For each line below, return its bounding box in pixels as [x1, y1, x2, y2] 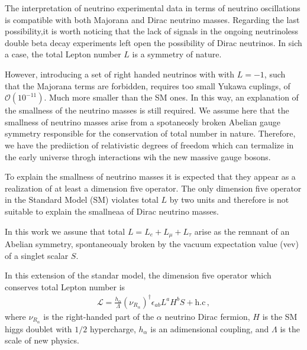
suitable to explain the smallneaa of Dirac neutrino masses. [5, 205, 219, 217]
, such [264, 67, 286, 80]
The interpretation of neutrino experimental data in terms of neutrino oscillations [5, 2, 300, 14]
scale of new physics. [5, 334, 79, 346]
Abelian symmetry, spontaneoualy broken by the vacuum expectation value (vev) [5, 237, 299, 249]
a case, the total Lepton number [5, 48, 121, 60]
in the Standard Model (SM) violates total [5, 193, 159, 206]
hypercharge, [89, 322, 136, 335]
